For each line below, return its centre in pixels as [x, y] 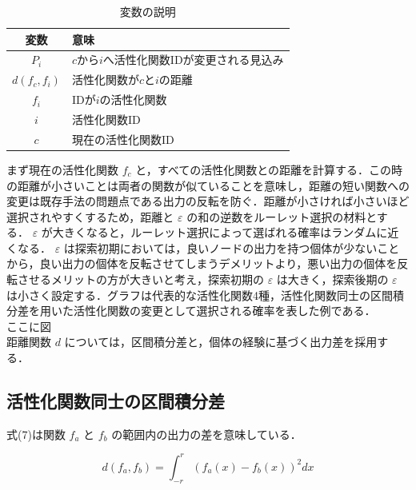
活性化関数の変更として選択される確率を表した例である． [224, 311]
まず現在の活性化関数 [62, 169]
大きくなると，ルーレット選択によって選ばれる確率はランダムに [220, 232]
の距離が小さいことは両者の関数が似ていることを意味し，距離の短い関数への [208, 185]
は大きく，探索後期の [332, 279]
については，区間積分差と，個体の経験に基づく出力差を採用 [221, 342]
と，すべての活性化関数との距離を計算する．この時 [269, 169]
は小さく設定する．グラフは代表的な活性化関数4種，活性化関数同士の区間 [200, 295]
